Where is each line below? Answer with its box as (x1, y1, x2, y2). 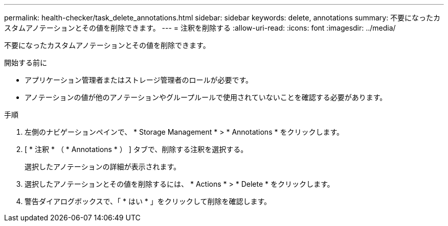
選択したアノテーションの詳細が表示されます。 (25, 162, 181, 171)
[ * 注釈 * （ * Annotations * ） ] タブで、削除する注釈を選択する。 (25, 145, 248, 154)
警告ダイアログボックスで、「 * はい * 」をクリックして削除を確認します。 (25, 197, 271, 206)
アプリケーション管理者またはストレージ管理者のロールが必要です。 (25, 76, 253, 84)
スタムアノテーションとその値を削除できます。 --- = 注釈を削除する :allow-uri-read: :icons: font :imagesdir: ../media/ (4, 23, 396, 32)
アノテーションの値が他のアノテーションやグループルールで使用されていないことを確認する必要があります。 (25, 93, 387, 102)
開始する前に (4, 58, 47, 67)
